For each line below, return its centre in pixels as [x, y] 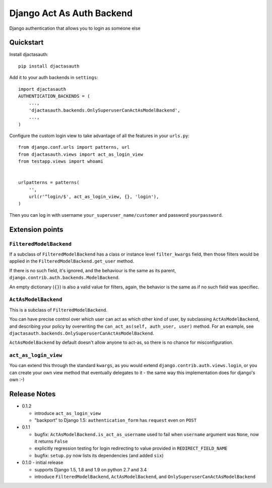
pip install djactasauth [49, 66]
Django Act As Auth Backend [71, 13]
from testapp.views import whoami [61, 162]
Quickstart [26, 43]
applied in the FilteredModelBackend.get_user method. [72, 261]
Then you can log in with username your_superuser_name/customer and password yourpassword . [116, 215]
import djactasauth [42, 89]
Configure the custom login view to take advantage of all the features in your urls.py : [99, 136]
